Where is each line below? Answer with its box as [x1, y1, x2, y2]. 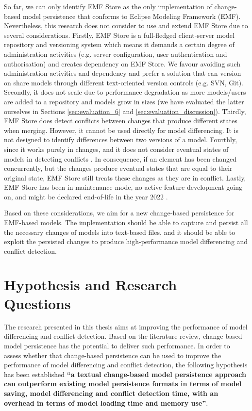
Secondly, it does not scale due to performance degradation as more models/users [4, 87, 246, 97]
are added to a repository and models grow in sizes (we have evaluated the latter [4, 96, 244, 106]
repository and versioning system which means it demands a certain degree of [4, 39, 235, 49]
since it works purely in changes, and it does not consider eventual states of [4, 144, 229, 154]
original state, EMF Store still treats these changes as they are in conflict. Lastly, [4, 172, 246, 182]
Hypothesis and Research [4, 274, 177, 294]
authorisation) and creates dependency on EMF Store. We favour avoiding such [4, 58, 240, 68]
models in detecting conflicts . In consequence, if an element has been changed [4, 153, 236, 164]
